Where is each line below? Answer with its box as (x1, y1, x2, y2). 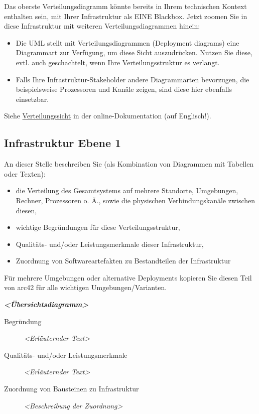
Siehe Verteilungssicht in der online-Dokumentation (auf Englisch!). (4, 110, 211, 121)
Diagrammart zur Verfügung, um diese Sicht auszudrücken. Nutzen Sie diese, (16, 47, 252, 58)
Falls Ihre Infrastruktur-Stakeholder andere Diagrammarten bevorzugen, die (16, 74, 249, 84)
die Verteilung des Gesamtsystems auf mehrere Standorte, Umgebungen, (16, 185, 238, 196)
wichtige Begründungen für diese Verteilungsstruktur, (16, 222, 180, 232)
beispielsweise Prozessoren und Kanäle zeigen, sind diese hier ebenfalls (16, 84, 232, 94)
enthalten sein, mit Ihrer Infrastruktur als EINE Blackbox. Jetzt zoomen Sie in (4, 11, 247, 21)
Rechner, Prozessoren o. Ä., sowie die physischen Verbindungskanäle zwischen (16, 195, 255, 205)
